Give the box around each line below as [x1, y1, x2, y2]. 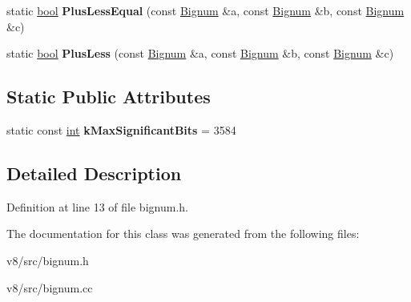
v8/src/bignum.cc [6, 279, 93, 296]
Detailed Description [6, 160, 182, 185]
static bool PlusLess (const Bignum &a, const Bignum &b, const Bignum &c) [6, 45, 394, 62]
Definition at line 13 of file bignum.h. [6, 198, 188, 215]
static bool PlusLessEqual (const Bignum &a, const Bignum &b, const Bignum [6, 2, 405, 18]
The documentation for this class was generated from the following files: [6, 225, 360, 242]
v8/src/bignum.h [6, 252, 89, 268]
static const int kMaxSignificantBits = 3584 [6, 121, 236, 138]
